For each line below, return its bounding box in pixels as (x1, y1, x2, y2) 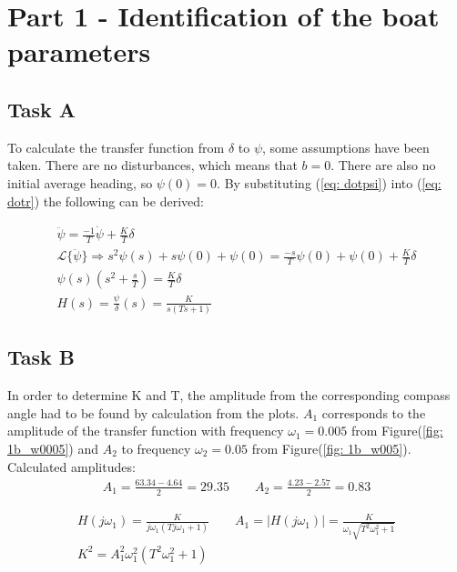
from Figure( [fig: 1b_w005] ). (251, 438, 411, 457)
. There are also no (330, 156, 436, 175)
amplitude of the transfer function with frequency (7, 421, 284, 440)
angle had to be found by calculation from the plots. (7, 403, 300, 422)
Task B (7, 343, 76, 371)
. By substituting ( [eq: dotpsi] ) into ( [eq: (217, 173, 442, 192)
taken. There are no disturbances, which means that (7, 156, 298, 175)
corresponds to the (321, 403, 426, 422)
